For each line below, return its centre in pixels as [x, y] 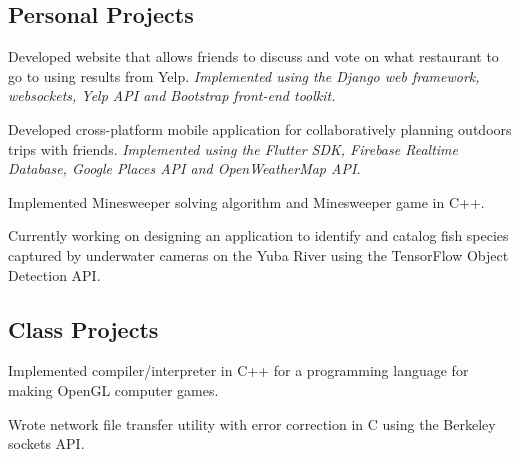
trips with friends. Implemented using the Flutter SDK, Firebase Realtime [233, 148]
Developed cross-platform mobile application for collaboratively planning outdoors [260, 128]
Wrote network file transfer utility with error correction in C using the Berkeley [252, 423]
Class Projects [83, 328]
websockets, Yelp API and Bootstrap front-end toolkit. [172, 95]
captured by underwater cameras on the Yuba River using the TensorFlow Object [258, 254]
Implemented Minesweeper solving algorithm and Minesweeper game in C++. [246, 201]
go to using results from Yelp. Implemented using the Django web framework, [244, 75]
